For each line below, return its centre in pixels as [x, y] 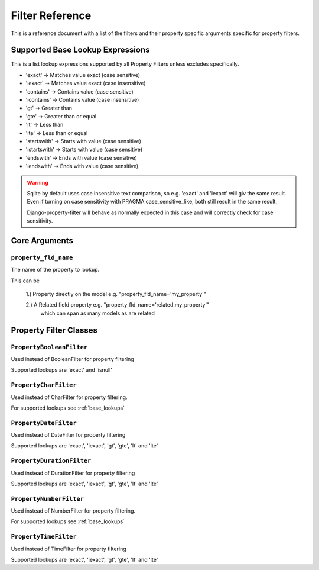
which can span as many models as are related [97, 313]
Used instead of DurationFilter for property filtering [73, 473]
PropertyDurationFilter [51, 461]
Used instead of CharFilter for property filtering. [69, 397]
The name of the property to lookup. [55, 270]
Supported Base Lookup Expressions [80, 50]
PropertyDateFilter [44, 423]
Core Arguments [42, 241]
